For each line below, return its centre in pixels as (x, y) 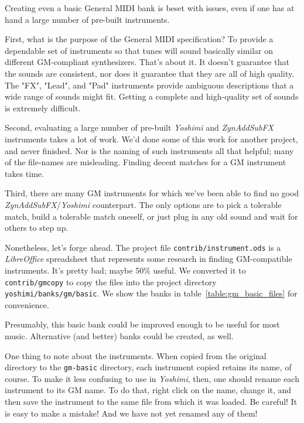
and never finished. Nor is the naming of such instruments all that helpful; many (149, 150)
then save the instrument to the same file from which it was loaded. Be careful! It (151, 402)
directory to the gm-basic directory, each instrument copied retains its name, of (148, 367)
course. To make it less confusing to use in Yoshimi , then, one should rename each (152, 378)
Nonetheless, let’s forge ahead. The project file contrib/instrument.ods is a (143, 247)
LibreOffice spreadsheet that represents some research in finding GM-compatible (148, 259)
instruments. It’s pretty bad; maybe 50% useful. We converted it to (125, 270)
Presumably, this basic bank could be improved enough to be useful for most (142, 324)
